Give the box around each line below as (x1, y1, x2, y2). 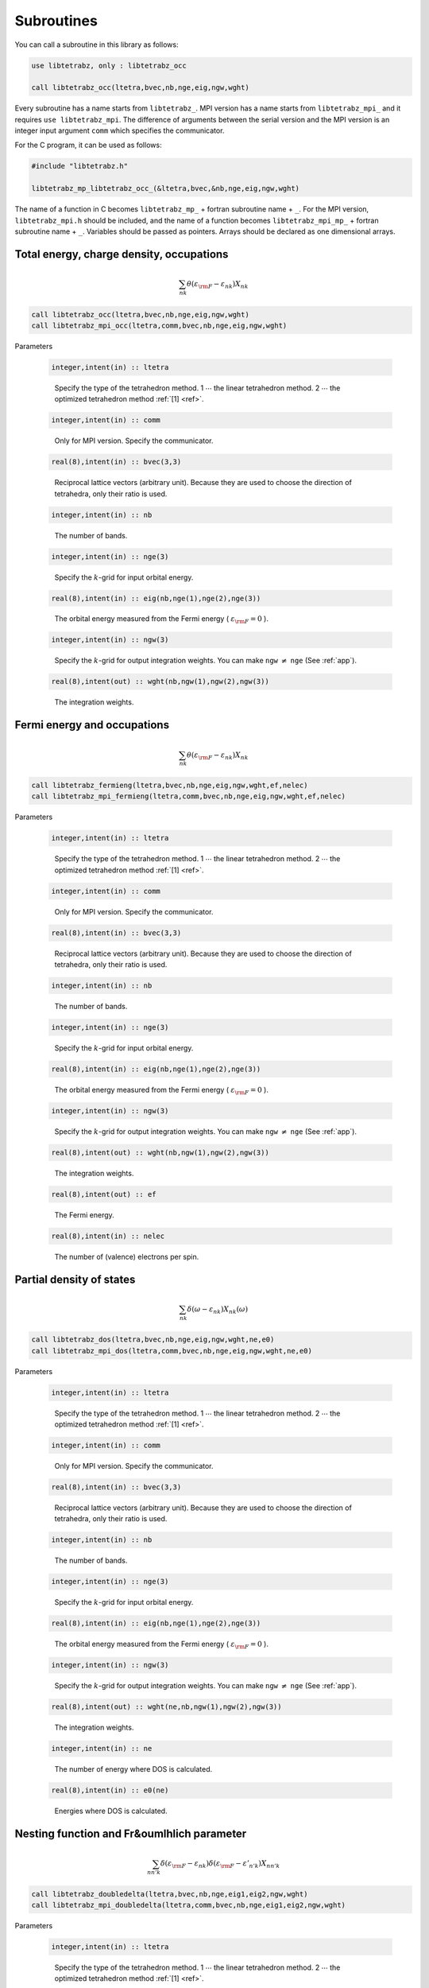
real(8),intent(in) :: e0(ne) (51, 1786, 169, 1795)
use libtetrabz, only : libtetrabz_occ (31, 60, 187, 70)
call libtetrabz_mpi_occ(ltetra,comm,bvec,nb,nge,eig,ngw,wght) (31, 320, 288, 330)
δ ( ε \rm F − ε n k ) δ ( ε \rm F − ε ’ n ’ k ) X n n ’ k (160, 1859, 280, 1870)
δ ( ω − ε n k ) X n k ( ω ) (187, 1304, 249, 1315)
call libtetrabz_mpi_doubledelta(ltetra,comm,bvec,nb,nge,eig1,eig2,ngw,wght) (31, 1901, 346, 1910)
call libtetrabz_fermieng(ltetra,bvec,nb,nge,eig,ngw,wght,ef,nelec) (31, 780, 308, 790)
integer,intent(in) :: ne (51, 1744, 153, 1753)
